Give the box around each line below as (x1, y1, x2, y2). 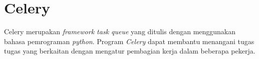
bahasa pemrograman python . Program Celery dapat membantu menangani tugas (4, 36, 254, 46)
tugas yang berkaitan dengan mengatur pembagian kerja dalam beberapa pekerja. (4, 46, 255, 56)
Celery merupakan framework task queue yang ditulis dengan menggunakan (4, 26, 236, 37)
